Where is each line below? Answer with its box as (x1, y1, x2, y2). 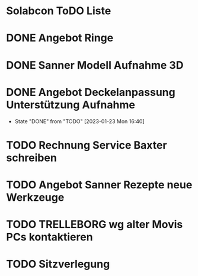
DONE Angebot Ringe (6, 31, 114, 45)
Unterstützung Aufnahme (6, 98, 135, 111)
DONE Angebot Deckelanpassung (6, 85, 176, 99)
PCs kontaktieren (6, 230, 93, 244)
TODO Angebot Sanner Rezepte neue (6, 178, 193, 191)
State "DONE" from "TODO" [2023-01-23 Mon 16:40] (14, 117, 145, 125)
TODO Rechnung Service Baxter (6, 138, 167, 152)
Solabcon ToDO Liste (6, 4, 111, 18)
